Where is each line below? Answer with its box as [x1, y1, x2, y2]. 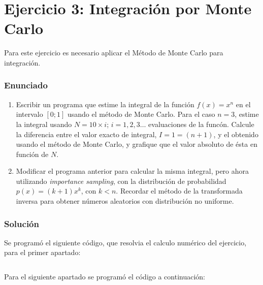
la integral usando [16, 118, 72, 129]
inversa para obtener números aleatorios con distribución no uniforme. [16, 196, 234, 206]
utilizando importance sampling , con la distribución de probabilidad [16, 175, 226, 186]
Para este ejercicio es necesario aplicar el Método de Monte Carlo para [4, 47, 223, 58]
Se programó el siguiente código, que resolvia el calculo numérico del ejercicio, [4, 237, 247, 247]
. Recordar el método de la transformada [116, 185, 243, 196]
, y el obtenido [213, 129, 258, 139]
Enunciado [4, 79, 48, 91]
